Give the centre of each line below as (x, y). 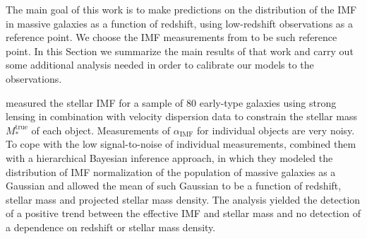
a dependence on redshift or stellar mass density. (111, 227)
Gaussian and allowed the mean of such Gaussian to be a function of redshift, (174, 186)
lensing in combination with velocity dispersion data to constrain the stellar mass (182, 116)
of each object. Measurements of (101, 130)
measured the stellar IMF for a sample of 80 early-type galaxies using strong (171, 102)
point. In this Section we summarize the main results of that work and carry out (180, 51)
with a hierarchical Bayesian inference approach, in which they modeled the (169, 157)
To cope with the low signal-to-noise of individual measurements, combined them (181, 144)
